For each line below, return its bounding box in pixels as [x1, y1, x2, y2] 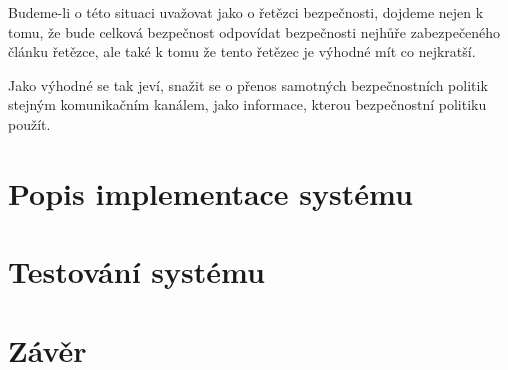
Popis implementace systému [8, 172, 413, 213]
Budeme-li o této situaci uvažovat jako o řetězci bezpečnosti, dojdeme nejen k [8, 2, 484, 22]
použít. [8, 113, 51, 134]
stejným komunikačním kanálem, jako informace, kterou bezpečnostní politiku [8, 94, 487, 115]
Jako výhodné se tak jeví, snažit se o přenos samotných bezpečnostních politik [8, 74, 488, 95]
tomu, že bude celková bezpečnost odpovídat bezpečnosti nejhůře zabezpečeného [8, 21, 501, 42]
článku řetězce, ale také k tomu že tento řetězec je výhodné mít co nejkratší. [8, 41, 476, 62]
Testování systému [8, 251, 265, 292]
